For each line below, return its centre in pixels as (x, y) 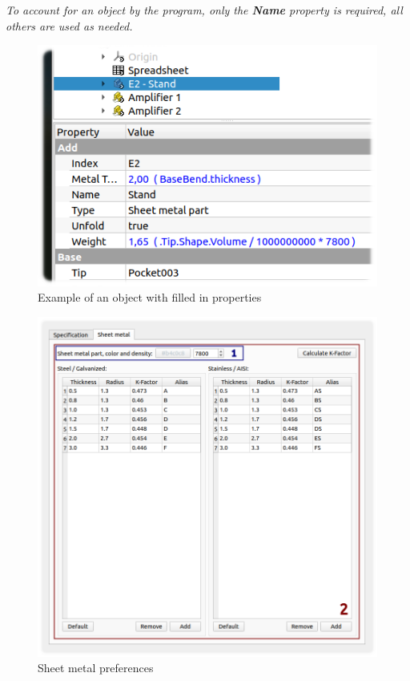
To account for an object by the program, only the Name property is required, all (204, 10)
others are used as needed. (69, 25)
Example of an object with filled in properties (150, 297)
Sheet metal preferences (96, 668)
